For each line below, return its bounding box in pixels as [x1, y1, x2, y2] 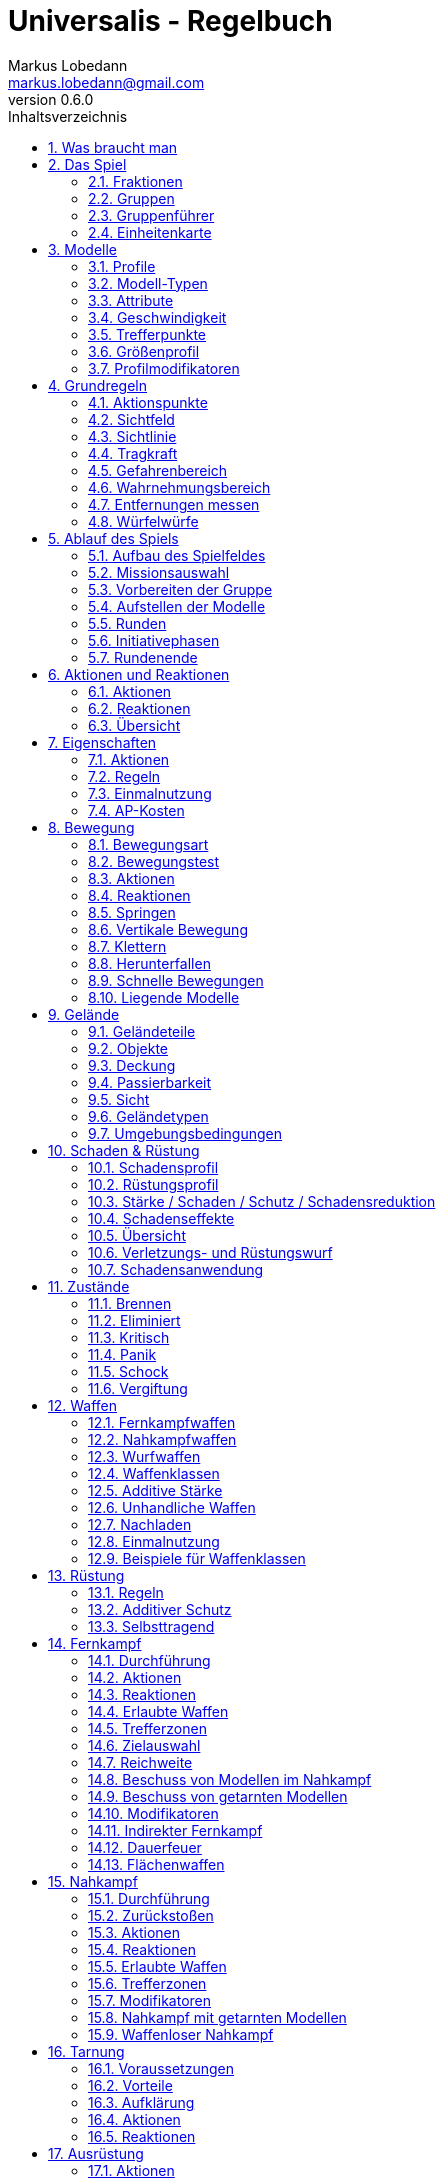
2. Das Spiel [48, 155, 127, 173]
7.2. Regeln [88, 767, 161, 785]
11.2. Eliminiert [88, 1311, 181, 1329]
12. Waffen [48, 1396, 117, 1414]
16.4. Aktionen [88, 2110, 181, 2128]
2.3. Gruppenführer [88, 206, 215, 224]
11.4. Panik [88, 1345, 157, 1363]
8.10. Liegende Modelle [88, 988, 240, 1006]
